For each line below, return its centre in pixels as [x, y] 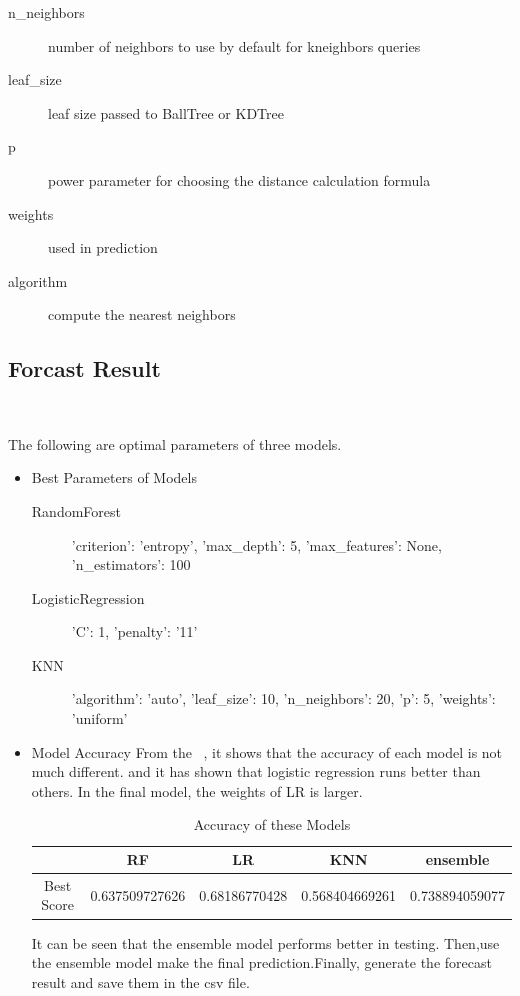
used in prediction [103, 247]
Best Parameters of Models [114, 477]
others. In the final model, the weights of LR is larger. [197, 790]
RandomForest [76, 510]
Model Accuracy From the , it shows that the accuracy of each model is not [267, 751]
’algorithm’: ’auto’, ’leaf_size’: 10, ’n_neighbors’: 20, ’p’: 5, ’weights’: [283, 698]
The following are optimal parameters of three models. [175, 443]
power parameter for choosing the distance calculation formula [239, 179]
